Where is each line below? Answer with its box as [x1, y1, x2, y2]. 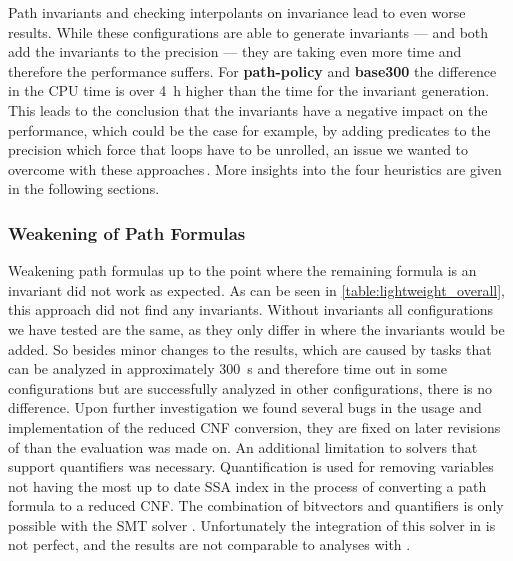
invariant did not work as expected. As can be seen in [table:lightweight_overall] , [8, 279, 505, 300]
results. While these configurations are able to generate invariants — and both [8, 21, 489, 42]
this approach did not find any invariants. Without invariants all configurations [8, 299, 494, 320]
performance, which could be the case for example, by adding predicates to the [8, 119, 491, 140]
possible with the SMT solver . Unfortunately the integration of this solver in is [8, 514, 496, 535]
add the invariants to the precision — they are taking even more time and [8, 41, 462, 62]
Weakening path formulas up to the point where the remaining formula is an [8, 260, 477, 281]
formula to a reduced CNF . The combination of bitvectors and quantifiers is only [8, 495, 504, 516]
